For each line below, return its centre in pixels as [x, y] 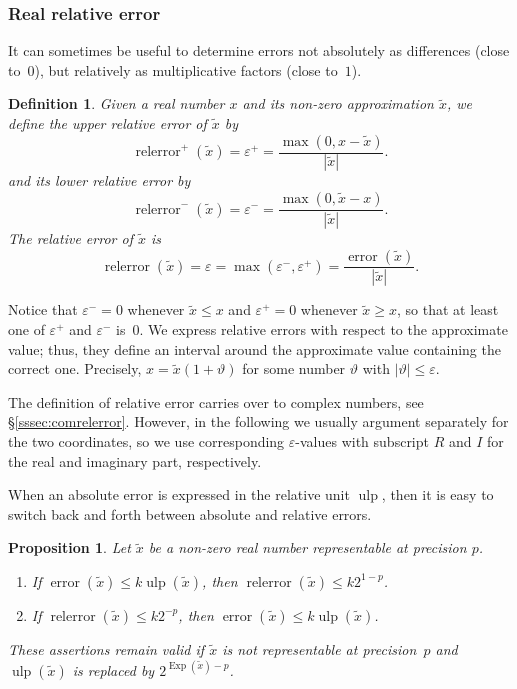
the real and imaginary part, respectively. [135, 460]
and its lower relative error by [99, 180]
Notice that [43, 309]
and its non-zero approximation [338, 103]
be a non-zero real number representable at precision [307, 547]
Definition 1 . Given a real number [116, 103]
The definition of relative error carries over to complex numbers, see [216, 401]
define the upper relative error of [107, 123]
